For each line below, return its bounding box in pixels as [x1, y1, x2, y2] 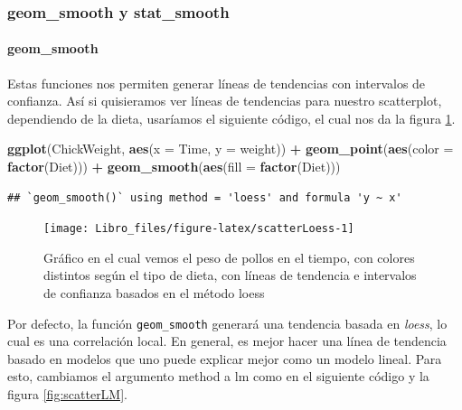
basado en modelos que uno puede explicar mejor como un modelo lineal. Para [7, 349, 442, 368]
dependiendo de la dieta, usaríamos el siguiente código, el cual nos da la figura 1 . [7, 108, 456, 127]
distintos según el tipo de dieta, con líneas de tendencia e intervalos [43, 266, 417, 284]
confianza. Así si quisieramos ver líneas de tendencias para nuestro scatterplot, [7, 91, 442, 110]
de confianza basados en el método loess [43, 284, 265, 303]
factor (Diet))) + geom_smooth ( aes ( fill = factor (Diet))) [7, 157, 341, 176]
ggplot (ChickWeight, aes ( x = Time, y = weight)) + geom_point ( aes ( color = [7, 139, 454, 158]
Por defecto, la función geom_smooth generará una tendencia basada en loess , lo [7, 313, 448, 332]
